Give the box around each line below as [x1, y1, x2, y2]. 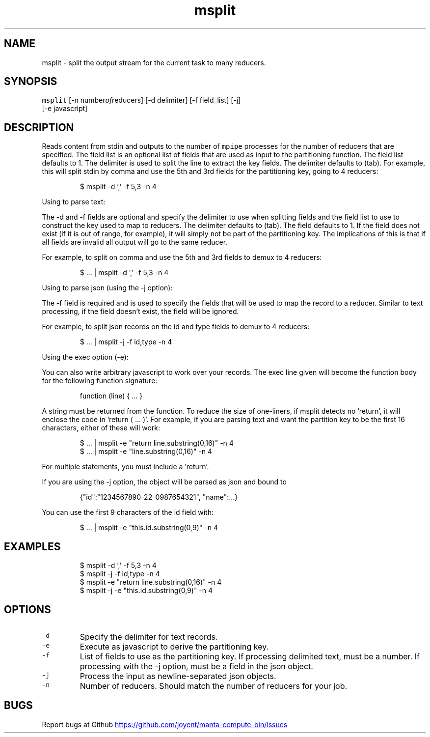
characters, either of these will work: [42, 424, 161, 432]
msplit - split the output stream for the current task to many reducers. [42, 58, 266, 67]
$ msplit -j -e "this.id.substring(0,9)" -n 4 [80, 586, 213, 595]
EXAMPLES [4, 540, 61, 553]
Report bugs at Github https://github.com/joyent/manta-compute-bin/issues [42, 720, 288, 729]
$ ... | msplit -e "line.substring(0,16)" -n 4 [80, 447, 213, 456]
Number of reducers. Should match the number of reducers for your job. [80, 680, 348, 691]
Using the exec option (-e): [42, 353, 129, 362]
